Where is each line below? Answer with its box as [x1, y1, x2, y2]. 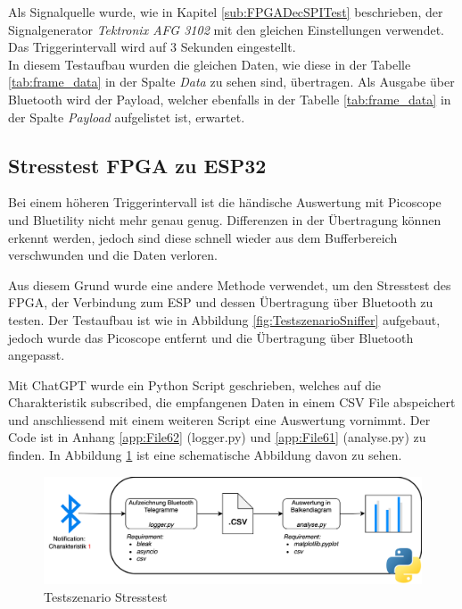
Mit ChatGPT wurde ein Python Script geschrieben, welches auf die [8, 375, 382, 394]
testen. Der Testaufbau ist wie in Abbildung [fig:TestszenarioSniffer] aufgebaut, [8, 310, 441, 329]
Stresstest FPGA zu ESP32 [8, 151, 267, 179]
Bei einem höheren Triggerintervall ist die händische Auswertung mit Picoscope [8, 193, 441, 212]
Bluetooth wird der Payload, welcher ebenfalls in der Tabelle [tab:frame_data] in [8, 89, 451, 108]
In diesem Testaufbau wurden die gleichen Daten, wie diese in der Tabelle [8, 54, 411, 73]
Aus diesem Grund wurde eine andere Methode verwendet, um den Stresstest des [8, 275, 451, 294]
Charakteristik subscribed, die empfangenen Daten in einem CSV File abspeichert [8, 393, 456, 412]
